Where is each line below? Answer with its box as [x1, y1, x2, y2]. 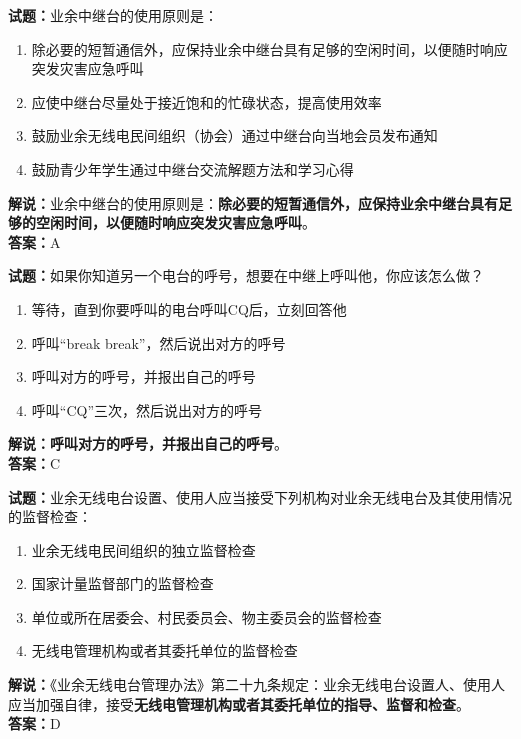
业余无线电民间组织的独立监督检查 [31, 539, 256, 560]
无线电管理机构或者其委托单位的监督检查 [31, 640, 298, 661]
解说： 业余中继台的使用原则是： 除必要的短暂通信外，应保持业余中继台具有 [8, 192, 498, 213]
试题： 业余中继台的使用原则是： [8, 5, 218, 25]
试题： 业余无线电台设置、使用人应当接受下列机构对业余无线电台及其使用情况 [8, 486, 512, 507]
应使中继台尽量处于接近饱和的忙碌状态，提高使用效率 [31, 91, 382, 112]
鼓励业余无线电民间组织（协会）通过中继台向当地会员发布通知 [31, 125, 438, 146]
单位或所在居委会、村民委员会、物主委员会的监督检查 [31, 606, 382, 627]
